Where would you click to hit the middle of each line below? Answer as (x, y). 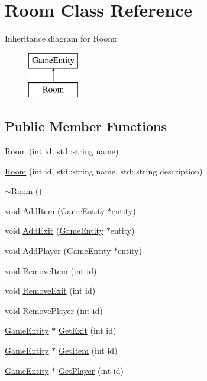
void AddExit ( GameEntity (54, 231)
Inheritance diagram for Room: (61, 38)
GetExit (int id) (87, 330)
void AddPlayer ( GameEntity (58, 251)
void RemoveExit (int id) (50, 290)
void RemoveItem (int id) (51, 270)
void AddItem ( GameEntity (55, 210)
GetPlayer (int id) (91, 370)
